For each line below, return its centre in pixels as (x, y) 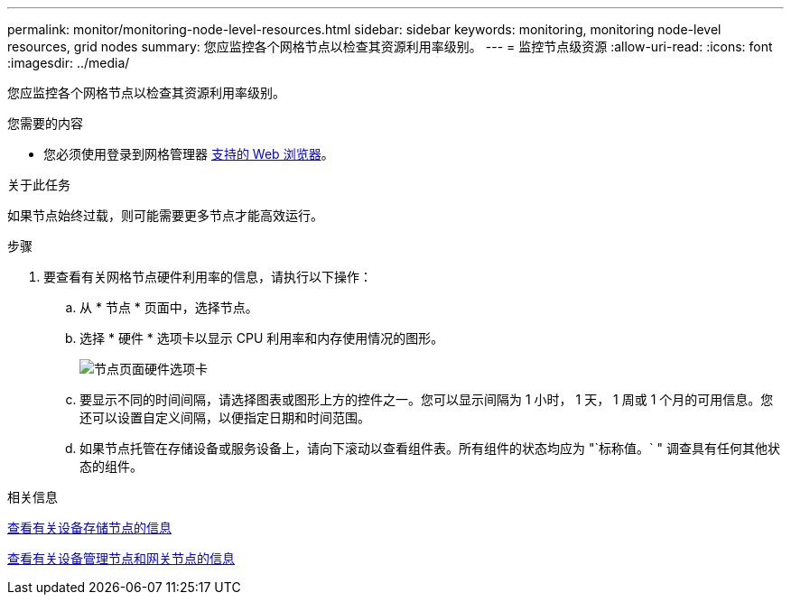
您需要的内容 (45, 123)
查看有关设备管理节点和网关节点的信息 (121, 558)
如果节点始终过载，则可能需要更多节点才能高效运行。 (165, 215)
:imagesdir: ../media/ (69, 63)
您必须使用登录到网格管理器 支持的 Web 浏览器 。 (189, 154)
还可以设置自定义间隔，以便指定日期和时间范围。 (225, 417)
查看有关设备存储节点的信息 (89, 528)
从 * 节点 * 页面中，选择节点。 (169, 307)
